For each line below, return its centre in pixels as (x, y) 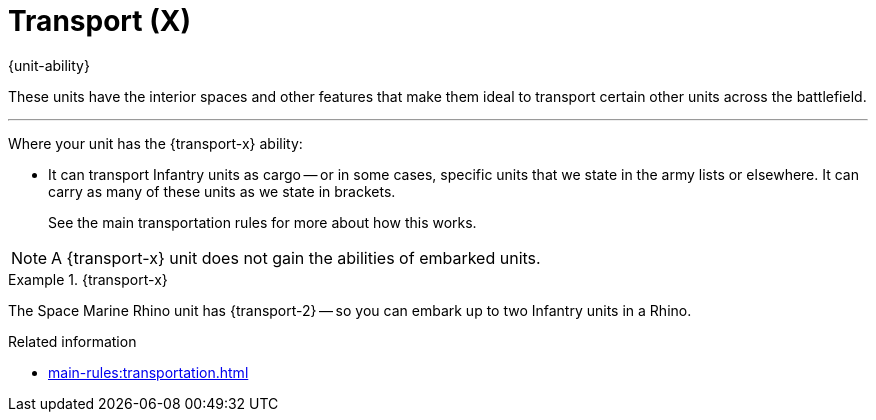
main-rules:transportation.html (148, 372)
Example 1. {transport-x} (88, 279)
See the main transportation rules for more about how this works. (262, 222)
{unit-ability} (49, 65)
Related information (72, 341)
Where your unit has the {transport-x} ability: (155, 143)
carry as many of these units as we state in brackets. (222, 191)
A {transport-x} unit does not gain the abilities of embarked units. (296, 257)
